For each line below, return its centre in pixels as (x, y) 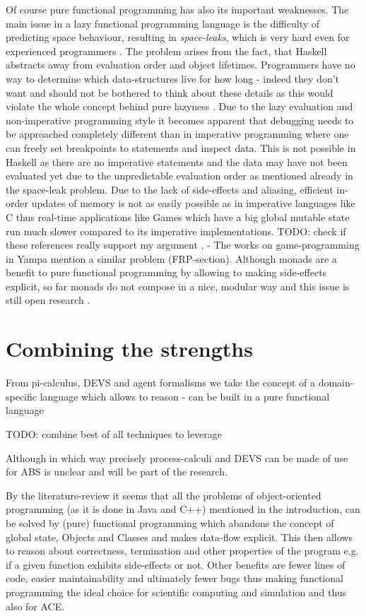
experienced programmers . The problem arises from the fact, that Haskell (166, 51)
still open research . (48, 300)
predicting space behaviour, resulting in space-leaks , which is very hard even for (178, 37)
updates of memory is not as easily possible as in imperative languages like (193, 203)
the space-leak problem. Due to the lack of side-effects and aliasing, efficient (170, 189)
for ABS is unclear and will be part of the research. (117, 472)
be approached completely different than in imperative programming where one (177, 134)
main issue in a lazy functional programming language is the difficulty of (163, 23)
